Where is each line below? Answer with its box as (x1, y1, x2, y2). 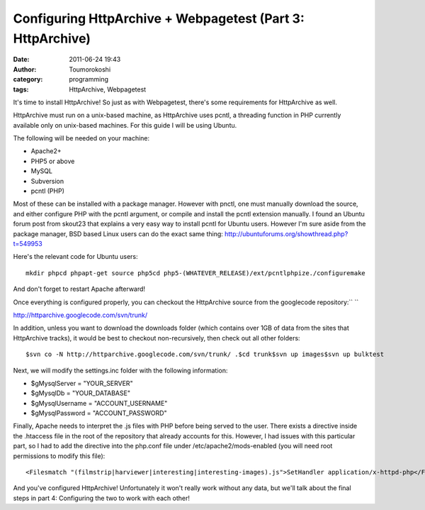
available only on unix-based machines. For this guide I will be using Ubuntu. (13, 121, 237, 129)
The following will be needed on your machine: (13, 134, 150, 143)
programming (69, 75, 109, 84)
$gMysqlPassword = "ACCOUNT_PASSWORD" (30, 409, 167, 418)
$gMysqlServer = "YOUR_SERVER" (30, 379, 134, 387)
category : (13, 75, 43, 84)
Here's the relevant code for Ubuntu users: (13, 253, 138, 261)
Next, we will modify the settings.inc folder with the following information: (13, 366, 228, 375)
